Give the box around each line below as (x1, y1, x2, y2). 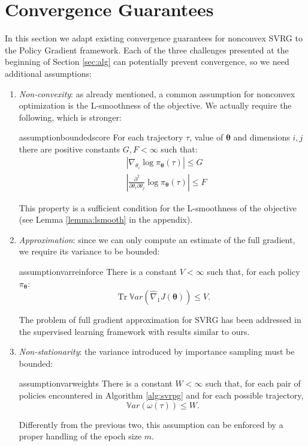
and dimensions (233, 131, 290, 143)
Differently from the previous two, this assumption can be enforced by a (19, 418, 283, 430)
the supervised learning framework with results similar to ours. (19, 325, 250, 337)
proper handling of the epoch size (19, 430, 142, 442)
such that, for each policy (207, 265, 300, 277)
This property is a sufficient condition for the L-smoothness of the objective (19, 201, 297, 214)
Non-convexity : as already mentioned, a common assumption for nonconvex (19, 87, 295, 100)
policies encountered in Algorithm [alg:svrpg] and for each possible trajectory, (19, 389, 304, 402)
